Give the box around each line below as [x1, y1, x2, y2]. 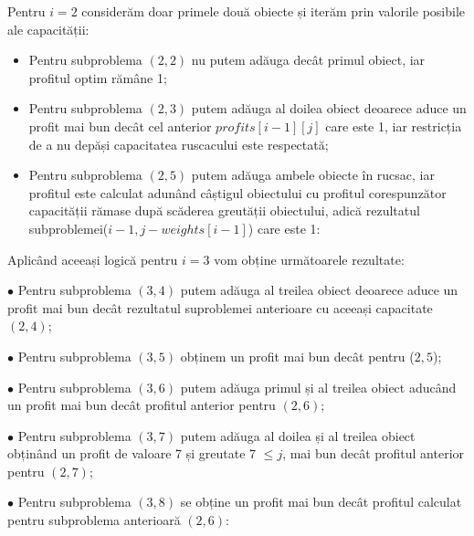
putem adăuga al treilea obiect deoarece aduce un [180, 280, 458, 300]
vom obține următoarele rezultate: [214, 249, 405, 268]
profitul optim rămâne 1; [28, 68, 167, 87]
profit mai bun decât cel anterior [28, 116, 212, 135]
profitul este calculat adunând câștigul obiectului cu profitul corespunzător [28, 183, 447, 202]
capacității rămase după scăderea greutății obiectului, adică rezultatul [28, 201, 420, 220]
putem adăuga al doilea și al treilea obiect [180, 426, 416, 445]
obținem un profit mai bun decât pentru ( [180, 346, 415, 365]
